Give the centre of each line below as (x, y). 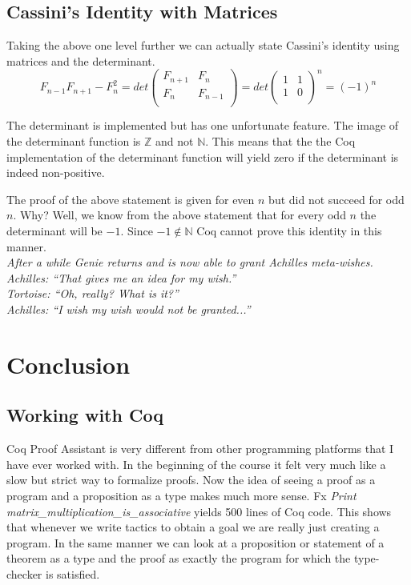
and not (175, 141)
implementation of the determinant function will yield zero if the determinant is (203, 156)
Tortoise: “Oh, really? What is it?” (93, 293)
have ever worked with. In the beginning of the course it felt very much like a (196, 464)
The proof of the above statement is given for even (131, 199)
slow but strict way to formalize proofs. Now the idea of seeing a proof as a (191, 480)
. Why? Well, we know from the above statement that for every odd (179, 215)
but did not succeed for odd (336, 199)
